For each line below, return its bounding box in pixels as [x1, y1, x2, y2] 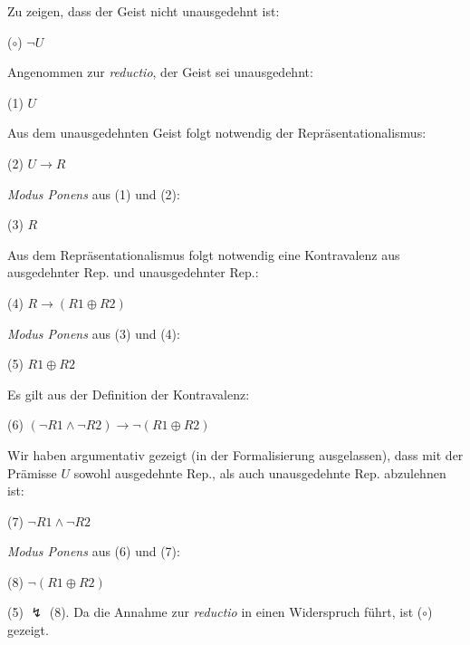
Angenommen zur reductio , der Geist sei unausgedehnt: [7, 63, 313, 82]
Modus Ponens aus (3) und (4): [7, 323, 180, 342]
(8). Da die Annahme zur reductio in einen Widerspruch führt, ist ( [49, 602, 423, 621]
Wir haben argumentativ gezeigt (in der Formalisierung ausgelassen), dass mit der [7, 445, 464, 464]
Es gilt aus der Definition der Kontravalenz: [7, 384, 250, 403]
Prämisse [7, 463, 57, 482]
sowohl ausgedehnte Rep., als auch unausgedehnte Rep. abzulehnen [73, 463, 446, 482]
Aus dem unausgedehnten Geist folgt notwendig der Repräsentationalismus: [7, 123, 427, 142]
